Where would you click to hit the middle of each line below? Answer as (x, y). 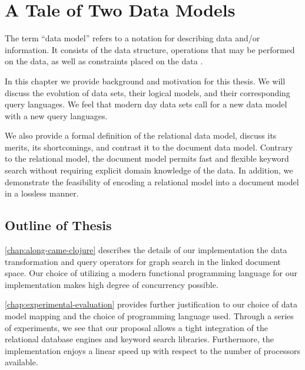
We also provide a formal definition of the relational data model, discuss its (141, 135)
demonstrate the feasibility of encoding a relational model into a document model (152, 181)
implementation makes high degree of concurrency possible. (112, 284)
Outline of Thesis (58, 225)
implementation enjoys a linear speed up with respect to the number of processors (152, 350)
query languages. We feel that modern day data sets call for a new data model (146, 104)
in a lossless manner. (42, 193)
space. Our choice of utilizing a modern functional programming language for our (151, 273)
